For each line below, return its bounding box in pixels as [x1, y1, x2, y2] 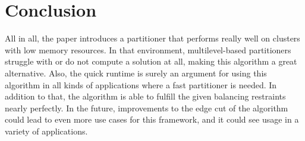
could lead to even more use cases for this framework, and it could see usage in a [5, 113, 299, 126]
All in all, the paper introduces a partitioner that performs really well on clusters [5, 32, 300, 44]
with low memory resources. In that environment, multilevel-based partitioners [5, 43, 291, 56]
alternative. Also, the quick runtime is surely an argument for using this [5, 66, 267, 79]
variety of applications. [5, 124, 88, 137]
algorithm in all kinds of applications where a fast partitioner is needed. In [5, 78, 277, 91]
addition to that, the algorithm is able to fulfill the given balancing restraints [5, 90, 286, 102]
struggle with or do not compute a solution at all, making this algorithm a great [5, 55, 297, 68]
